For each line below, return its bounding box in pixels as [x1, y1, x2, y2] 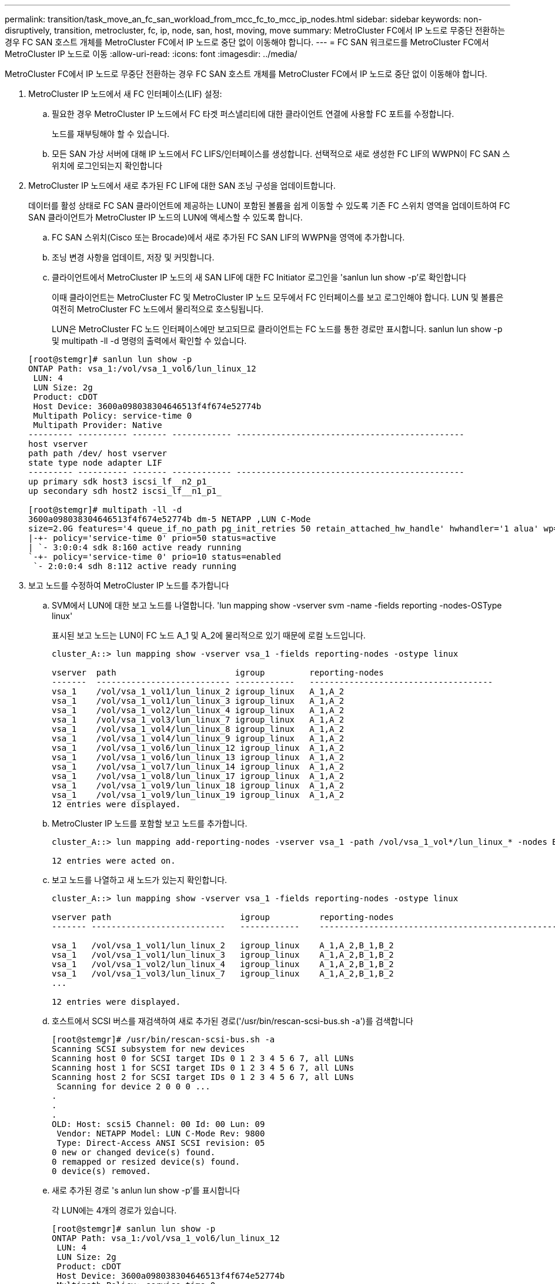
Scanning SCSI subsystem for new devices [52, 1044, 245, 1054]
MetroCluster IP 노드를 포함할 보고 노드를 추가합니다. [52, 818, 248, 828]
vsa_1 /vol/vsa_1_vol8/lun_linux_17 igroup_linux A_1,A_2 [52, 771, 345, 781]
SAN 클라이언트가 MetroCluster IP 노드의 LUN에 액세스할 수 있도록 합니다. [28, 212, 303, 222]
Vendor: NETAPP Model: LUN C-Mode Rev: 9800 [56, 1129, 265, 1138]
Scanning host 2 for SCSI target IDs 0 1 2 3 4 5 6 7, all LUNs [52, 1072, 355, 1082]
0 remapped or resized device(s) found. [52, 1157, 240, 1166]
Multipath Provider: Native [33, 420, 162, 430]
